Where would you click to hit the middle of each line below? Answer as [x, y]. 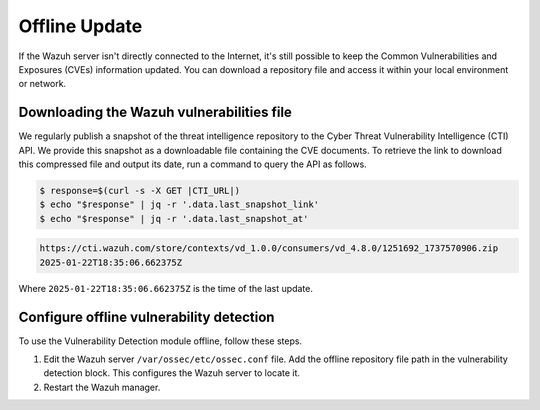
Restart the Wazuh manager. [102, 387]
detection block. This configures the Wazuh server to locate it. [171, 373]
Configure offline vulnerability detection [146, 316]
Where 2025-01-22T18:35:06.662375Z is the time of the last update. [166, 288]
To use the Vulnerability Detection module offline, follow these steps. [160, 341]
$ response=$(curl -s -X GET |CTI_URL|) [139, 190]
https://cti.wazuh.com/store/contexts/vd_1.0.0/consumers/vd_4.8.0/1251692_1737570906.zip [269, 248]
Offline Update [80, 26]
